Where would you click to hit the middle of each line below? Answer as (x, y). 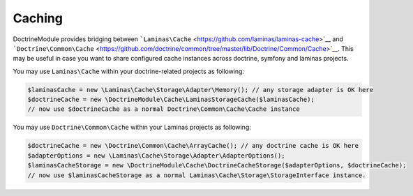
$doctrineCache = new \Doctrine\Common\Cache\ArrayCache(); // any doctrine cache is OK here (193, 146)
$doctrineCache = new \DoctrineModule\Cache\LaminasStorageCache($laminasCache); (171, 100)
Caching (38, 18)
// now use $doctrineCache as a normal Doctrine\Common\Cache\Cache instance (164, 109)
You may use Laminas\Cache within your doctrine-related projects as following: (128, 71)
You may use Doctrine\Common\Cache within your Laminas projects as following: (132, 127)
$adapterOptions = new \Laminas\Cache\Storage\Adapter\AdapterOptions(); (156, 156)
